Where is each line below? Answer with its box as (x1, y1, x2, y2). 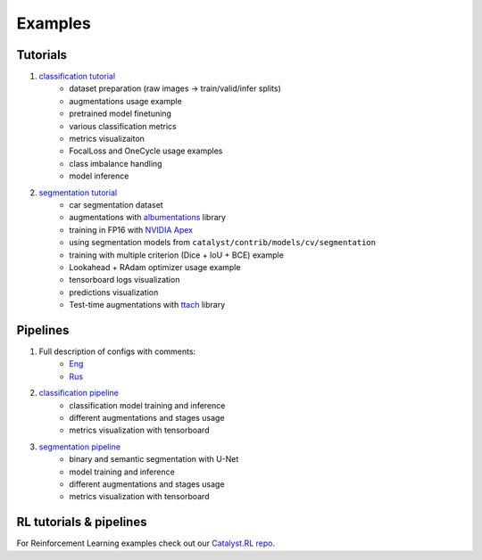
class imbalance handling (69, 158, 162, 169)
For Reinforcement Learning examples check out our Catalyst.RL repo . (16, 538, 276, 548)
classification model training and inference (69, 399, 226, 410)
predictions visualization (69, 286, 159, 298)
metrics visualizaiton (69, 134, 145, 144)
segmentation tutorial (38, 187, 118, 198)
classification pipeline (38, 388, 120, 399)
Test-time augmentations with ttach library (69, 300, 226, 310)
